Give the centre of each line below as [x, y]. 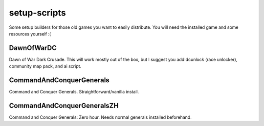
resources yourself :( [30, 34]
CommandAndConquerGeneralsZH [64, 105]
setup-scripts [37, 13]
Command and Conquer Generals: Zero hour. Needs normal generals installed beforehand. [100, 117]
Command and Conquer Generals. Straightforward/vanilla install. [74, 92]
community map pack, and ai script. [45, 66]
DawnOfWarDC [33, 48]
